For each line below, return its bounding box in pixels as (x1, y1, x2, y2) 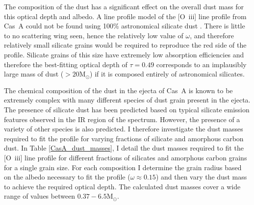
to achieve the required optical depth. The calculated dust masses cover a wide (4, 181, 241, 191)
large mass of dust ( (4, 69, 64, 79)
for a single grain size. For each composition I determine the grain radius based (4, 162, 242, 172)
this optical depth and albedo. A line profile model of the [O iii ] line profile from (4, 11, 247, 21)
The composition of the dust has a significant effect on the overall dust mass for (4, 1, 244, 11)
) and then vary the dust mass (155, 172, 247, 182)
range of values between (4, 191, 76, 201)
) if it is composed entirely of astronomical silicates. (90, 69, 245, 79)
